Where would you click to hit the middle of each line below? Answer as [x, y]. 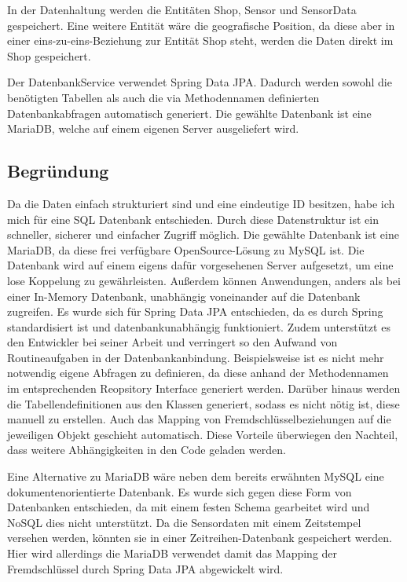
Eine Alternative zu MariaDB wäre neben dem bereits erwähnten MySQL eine [196, 476]
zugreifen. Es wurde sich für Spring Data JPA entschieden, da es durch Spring [195, 311]
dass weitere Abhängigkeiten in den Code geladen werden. [147, 450]
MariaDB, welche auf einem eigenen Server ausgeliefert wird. [153, 128]
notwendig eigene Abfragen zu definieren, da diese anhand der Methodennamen [198, 373]
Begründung [58, 171]
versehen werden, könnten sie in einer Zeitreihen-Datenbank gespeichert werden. [200, 538]
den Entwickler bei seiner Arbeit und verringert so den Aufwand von [172, 342]
